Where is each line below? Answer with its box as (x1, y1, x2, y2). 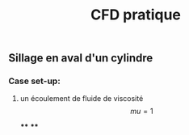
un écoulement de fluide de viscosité (19, 94, 144, 103)
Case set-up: (8, 75, 61, 86)
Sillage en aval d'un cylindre (8, 51, 153, 65)
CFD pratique (90, 6, 182, 24)
